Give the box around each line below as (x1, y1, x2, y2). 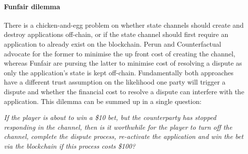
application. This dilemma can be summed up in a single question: (4, 96, 202, 106)
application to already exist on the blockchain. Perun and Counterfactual (4, 38, 221, 49)
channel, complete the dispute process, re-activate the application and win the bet (4, 131, 244, 141)
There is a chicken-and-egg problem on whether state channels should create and (4, 19, 244, 30)
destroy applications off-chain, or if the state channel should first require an (4, 29, 229, 39)
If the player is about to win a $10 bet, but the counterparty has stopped (4, 112, 216, 122)
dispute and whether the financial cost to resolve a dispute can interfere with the (4, 86, 245, 96)
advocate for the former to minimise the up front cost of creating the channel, (4, 48, 235, 58)
